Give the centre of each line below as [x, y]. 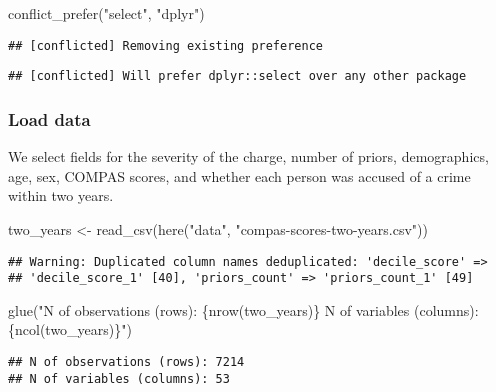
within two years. [61, 195]
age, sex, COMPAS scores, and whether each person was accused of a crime [239, 175]
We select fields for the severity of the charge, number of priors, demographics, [248, 156]
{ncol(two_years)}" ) [70, 329]
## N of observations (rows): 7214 [126, 362]
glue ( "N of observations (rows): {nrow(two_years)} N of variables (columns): [243, 309]
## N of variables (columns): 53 [119, 378]
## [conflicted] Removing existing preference [165, 45]
